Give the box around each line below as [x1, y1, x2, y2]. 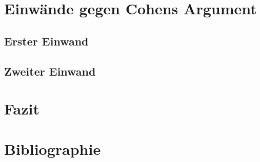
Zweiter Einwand [4, 63, 96, 79]
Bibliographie [4, 138, 101, 159]
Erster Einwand [4, 33, 89, 49]
